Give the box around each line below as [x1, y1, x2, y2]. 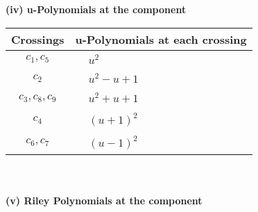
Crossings [11, 31, 64, 47]
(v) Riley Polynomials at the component [6, 193, 203, 207]
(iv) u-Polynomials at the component [6, 2, 187, 16]
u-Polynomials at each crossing [75, 31, 247, 47]
